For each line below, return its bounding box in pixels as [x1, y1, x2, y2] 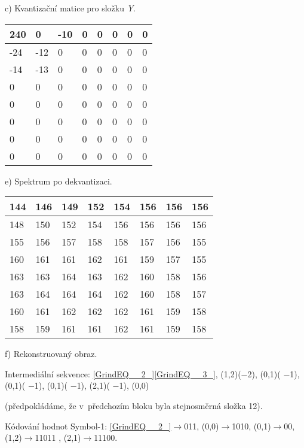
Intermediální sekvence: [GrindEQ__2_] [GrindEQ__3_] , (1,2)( [5, 367, 241, 380]
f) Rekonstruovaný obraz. [5, 347, 97, 360]
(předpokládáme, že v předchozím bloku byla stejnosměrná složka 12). [5, 399, 263, 411]
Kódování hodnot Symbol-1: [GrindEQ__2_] [5, 419, 171, 432]
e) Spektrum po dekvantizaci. [5, 174, 112, 187]
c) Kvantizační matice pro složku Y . [5, 2, 136, 14]
